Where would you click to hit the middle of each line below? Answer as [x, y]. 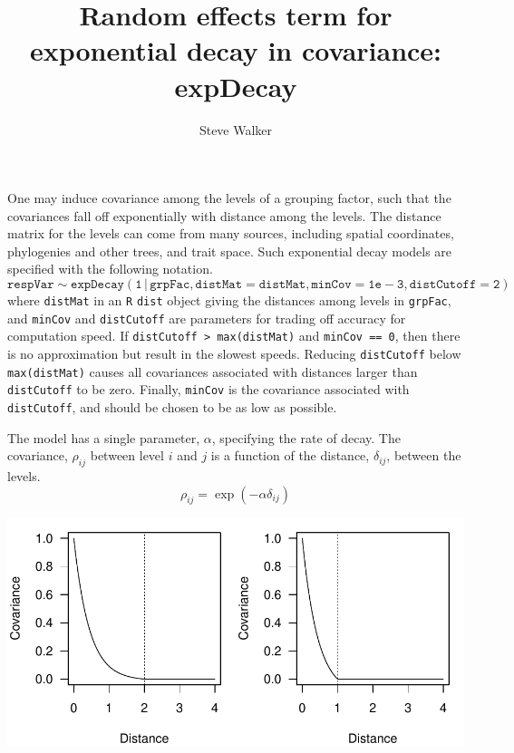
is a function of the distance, [290, 455]
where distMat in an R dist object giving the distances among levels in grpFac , [229, 300]
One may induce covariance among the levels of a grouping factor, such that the [229, 198]
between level [127, 455]
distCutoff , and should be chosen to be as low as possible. [172, 407]
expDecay [236, 86]
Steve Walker [236, 129]
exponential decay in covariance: [236, 50]
